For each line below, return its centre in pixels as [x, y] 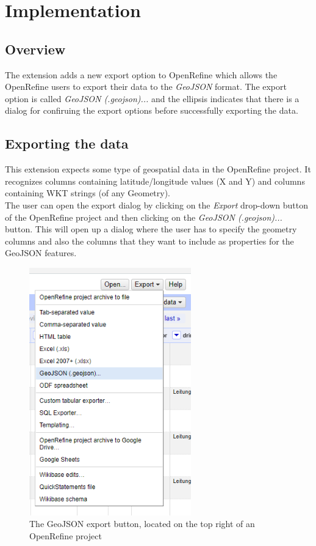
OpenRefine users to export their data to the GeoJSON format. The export [146, 87]
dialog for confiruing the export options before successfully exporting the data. [152, 110]
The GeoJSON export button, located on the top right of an [142, 524]
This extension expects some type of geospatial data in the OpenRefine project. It [158, 169]
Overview [35, 49]
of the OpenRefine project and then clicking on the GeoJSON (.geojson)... [144, 217]
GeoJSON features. [41, 253]
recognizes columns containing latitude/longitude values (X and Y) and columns [155, 181]
